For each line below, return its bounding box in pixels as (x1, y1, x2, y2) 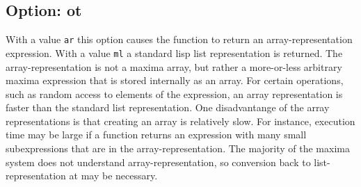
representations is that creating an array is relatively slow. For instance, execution (6, 113, 355, 128)
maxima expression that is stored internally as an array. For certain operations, (6, 73, 344, 88)
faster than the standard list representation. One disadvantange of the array (6, 100, 330, 115)
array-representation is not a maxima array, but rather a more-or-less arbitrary (6, 59, 342, 74)
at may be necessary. (69, 168, 158, 183)
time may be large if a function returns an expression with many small (6, 127, 307, 142)
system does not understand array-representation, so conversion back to (6, 154, 311, 169)
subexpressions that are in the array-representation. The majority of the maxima (6, 141, 350, 156)
